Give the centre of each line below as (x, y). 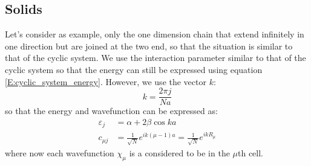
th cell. (250, 152)
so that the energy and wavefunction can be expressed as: (111, 111)
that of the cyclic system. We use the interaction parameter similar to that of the (155, 58)
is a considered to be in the (179, 152)
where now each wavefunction (60, 152)
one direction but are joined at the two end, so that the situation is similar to (149, 46)
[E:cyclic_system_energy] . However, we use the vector (106, 81)
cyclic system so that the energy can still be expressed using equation (134, 69)
